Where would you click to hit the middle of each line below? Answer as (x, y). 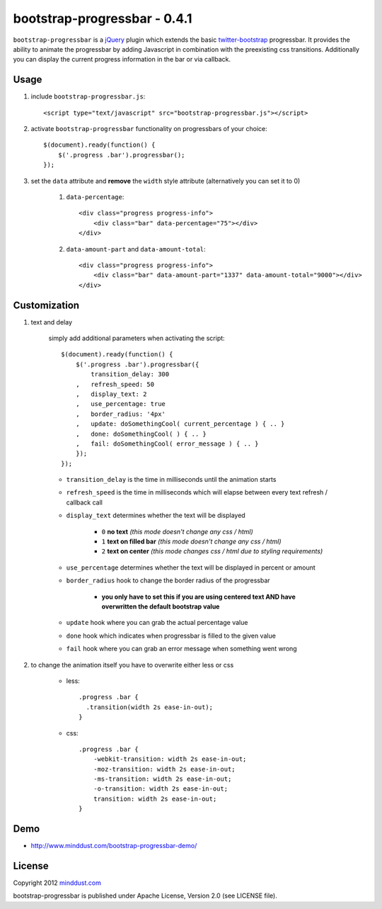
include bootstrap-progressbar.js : (88, 96)
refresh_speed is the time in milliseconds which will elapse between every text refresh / (197, 492)
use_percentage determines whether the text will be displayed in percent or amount (191, 568)
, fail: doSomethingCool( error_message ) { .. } (167, 444)
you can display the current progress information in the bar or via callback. (122, 60)
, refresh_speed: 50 (115, 384)
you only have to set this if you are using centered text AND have (199, 597)
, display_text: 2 (111, 394)
